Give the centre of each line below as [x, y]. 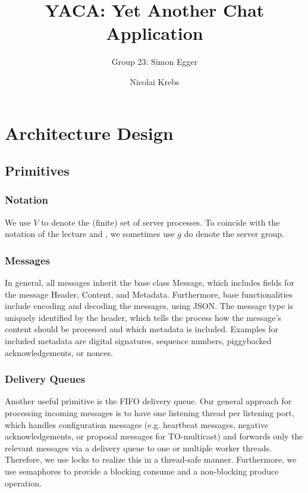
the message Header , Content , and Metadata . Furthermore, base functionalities [149, 294]
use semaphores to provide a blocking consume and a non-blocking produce [142, 471]
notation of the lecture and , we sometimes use [90, 234]
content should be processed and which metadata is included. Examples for [142, 329]
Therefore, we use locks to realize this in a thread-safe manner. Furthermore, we [151, 459]
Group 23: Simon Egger [155, 62]
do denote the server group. [234, 234]
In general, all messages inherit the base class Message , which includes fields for [150, 283]
